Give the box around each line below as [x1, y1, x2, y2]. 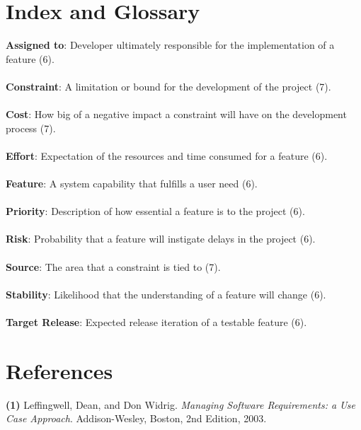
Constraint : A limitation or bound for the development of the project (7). [6, 79, 331, 93]
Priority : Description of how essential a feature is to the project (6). [6, 204, 305, 219]
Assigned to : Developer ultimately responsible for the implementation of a [6, 37, 335, 52]
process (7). [6, 120, 56, 135]
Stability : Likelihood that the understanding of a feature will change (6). [6, 286, 326, 301]
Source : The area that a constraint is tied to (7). [6, 259, 221, 274]
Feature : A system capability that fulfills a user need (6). [6, 176, 258, 191]
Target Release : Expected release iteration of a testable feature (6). [6, 315, 307, 329]
